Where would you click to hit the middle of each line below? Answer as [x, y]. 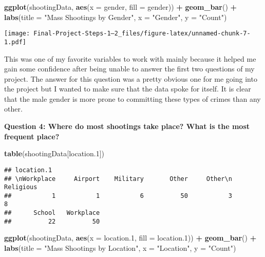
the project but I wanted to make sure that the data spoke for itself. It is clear [128, 89]
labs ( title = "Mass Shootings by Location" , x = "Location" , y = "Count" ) [120, 248]
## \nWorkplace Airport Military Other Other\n [118, 179]
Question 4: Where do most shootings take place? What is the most [127, 126]
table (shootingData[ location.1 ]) [54, 153]
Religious [21, 187]
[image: [17, 34]
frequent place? [32, 136]
